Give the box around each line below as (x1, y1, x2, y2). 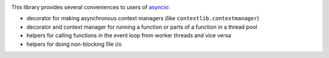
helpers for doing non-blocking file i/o (26, 40, 122, 48)
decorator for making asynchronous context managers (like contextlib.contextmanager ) (26, 15, 260, 22)
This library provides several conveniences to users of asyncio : (11, 4, 171, 10)
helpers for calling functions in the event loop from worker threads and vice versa (26, 32, 232, 39)
